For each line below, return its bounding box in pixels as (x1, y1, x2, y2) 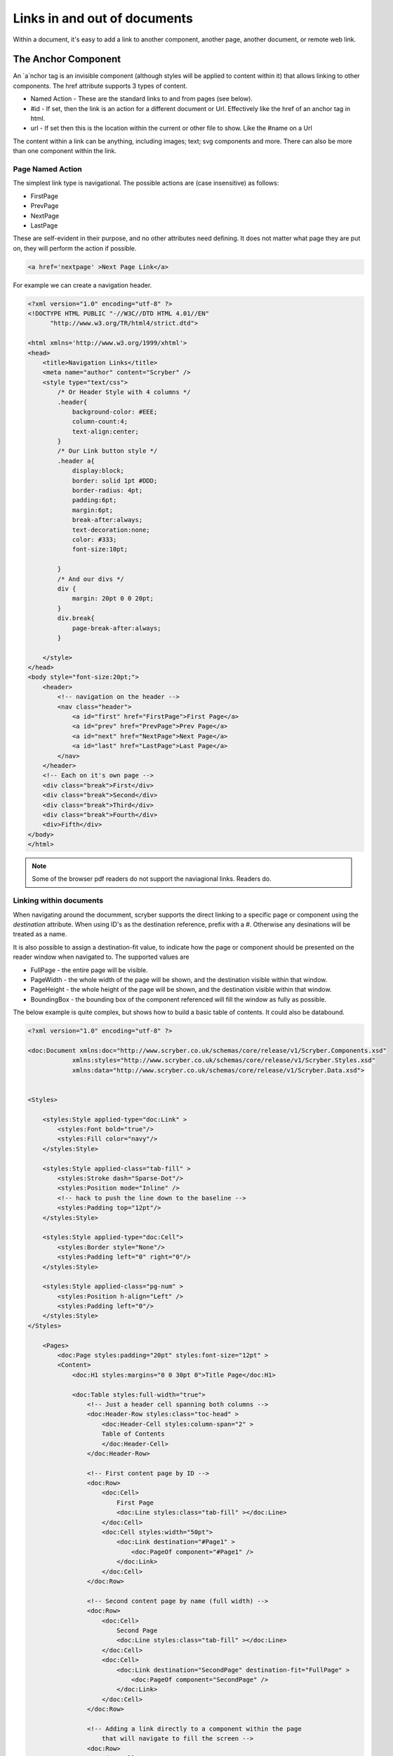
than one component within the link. (13, 147, 117, 155)
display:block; (72, 467, 124, 475)
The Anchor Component (13, 53, 121, 65)
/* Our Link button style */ (57, 447, 158, 455)
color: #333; (72, 536, 117, 544)
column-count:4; (72, 418, 128, 426)
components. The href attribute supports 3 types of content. (13, 81, 187, 90)
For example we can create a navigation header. (13, 281, 152, 289)
